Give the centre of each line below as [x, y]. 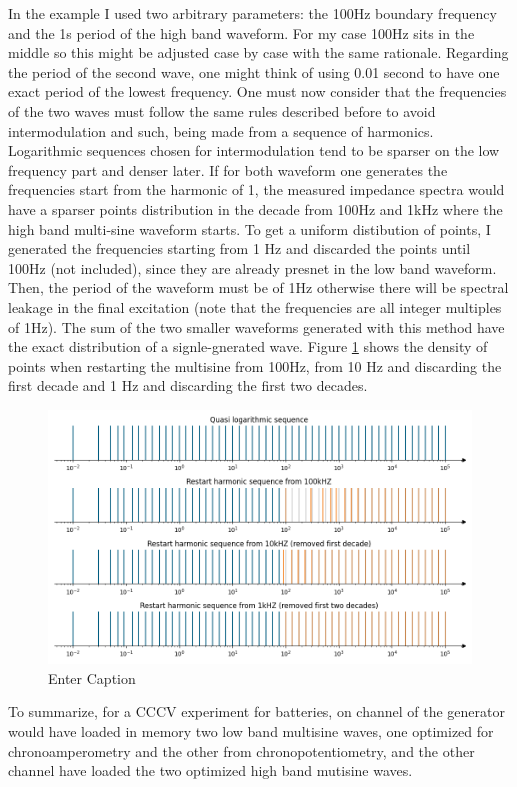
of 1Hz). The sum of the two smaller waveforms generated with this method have [256, 326]
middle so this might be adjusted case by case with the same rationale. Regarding [258, 52]
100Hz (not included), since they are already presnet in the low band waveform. [252, 267]
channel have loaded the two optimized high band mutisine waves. [210, 770]
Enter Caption [92, 677]
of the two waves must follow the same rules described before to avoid [222, 110]
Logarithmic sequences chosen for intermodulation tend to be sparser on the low [254, 150]
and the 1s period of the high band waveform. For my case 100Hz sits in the [241, 32]
